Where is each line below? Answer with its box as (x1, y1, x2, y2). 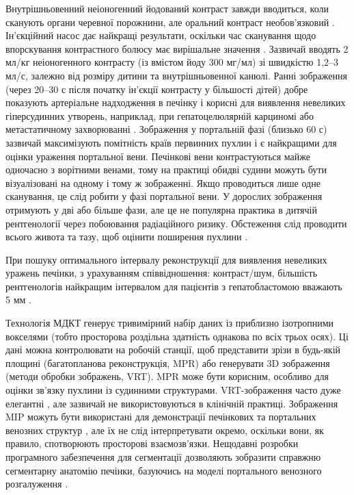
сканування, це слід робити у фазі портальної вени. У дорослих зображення (5, 189, 323, 203)
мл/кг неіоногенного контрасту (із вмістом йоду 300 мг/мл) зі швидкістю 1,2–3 (5, 55, 339, 69)
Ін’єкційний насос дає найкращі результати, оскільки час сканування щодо (5, 28, 316, 42)
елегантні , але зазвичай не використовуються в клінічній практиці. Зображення (5, 396, 338, 410)
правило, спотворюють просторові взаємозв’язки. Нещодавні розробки (5, 436, 299, 450)
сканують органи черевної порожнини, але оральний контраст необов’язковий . (5, 14, 335, 29)
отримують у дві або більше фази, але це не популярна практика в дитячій (5, 202, 317, 216)
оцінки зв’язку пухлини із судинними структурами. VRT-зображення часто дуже (5, 383, 341, 397)
